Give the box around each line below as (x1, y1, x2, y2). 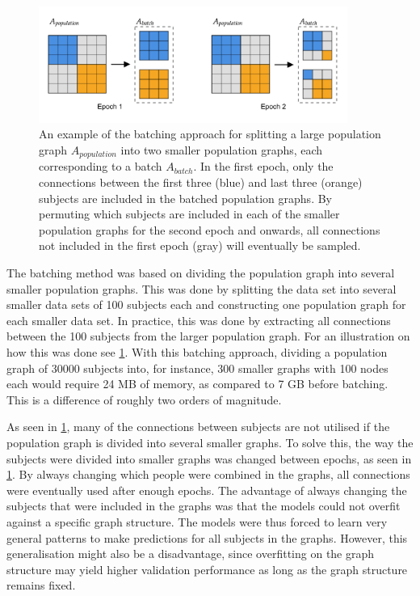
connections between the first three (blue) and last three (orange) (39, 174, 363, 191)
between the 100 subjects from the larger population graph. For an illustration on (6, 328, 410, 344)
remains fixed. (6, 577, 76, 594)
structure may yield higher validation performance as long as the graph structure (6, 560, 408, 577)
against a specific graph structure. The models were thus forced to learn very (6, 513, 388, 530)
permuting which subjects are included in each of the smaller (39, 205, 340, 222)
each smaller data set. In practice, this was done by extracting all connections (6, 311, 391, 328)
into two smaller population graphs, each (120, 142, 323, 159)
